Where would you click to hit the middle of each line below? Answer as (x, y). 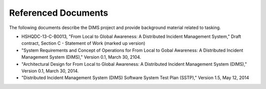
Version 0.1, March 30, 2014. (50, 71)
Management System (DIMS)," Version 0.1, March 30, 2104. (81, 57)
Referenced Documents (59, 13)
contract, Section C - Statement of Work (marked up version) (83, 43)
